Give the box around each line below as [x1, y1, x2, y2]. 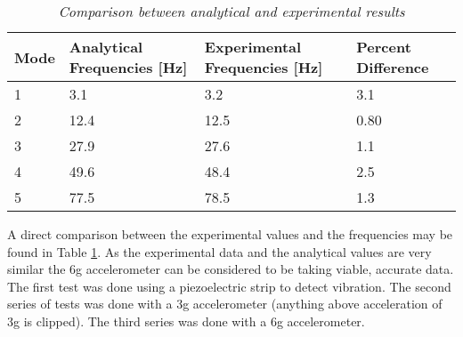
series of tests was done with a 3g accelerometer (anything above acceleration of [7, 294, 443, 313]
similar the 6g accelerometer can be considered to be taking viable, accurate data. [7, 260, 454, 278]
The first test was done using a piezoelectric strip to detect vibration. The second [7, 277, 451, 295]
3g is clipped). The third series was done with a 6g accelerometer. [7, 311, 365, 330]
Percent [356, 36, 411, 57]
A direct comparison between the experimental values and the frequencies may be [7, 225, 453, 243]
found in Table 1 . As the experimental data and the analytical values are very [7, 242, 432, 261]
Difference [356, 57, 429, 77]
